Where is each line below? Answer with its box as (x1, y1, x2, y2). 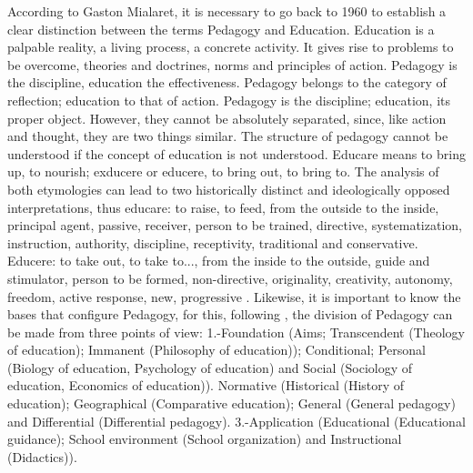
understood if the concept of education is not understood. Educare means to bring (7, 144, 466, 163)
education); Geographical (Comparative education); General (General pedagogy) (7, 394, 456, 413)
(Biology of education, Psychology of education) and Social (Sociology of (7, 357, 413, 377)
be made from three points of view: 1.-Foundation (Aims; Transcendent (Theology (7, 322, 466, 341)
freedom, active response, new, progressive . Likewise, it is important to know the (7, 287, 461, 306)
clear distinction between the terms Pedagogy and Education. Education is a (7, 19, 435, 38)
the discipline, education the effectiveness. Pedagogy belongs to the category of (7, 73, 447, 92)
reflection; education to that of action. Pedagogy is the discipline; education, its (7, 90, 450, 109)
